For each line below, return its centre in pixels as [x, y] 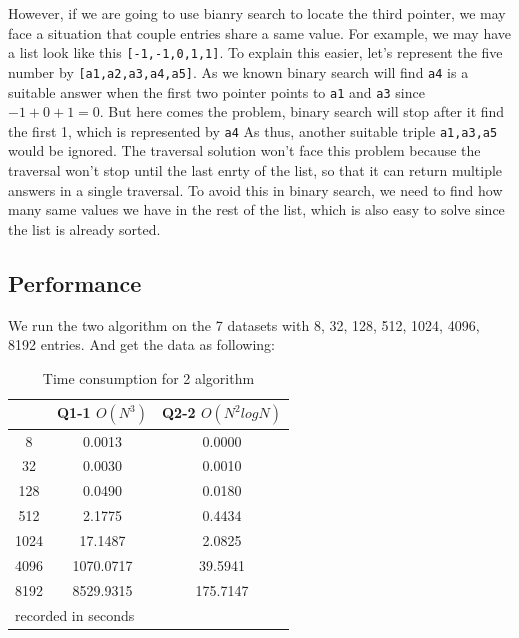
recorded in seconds [75, 614]
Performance [75, 282]
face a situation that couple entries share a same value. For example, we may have [259, 32]
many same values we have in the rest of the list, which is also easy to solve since [256, 209]
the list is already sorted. [84, 228]
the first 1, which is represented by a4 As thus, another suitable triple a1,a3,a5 [253, 130]
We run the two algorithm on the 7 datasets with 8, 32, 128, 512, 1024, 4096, [244, 324]
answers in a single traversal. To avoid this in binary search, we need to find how [255, 189]
